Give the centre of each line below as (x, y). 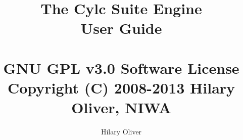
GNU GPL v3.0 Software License (121, 67)
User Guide (121, 28)
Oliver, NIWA (121, 107)
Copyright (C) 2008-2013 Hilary (121, 87)
